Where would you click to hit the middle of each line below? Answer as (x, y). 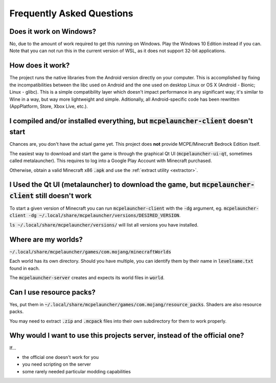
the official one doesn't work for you (61, 357)
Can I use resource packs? (52, 292)
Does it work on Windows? (53, 31)
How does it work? (40, 66)
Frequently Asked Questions (71, 13)
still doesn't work (63, 196)
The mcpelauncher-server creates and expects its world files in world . (87, 277)
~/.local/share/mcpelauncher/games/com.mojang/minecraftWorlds (90, 252)
